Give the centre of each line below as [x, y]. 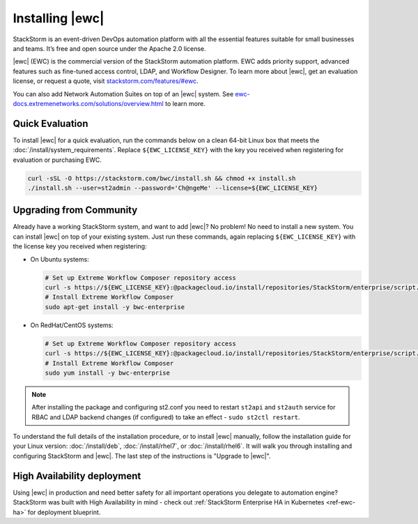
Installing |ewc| [59, 18]
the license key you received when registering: [80, 246]
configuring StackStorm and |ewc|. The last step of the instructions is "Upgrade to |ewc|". [142, 456]
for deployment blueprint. [64, 512]
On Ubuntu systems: [60, 259]
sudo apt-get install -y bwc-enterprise [115, 307]
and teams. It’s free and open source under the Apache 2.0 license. [109, 48]
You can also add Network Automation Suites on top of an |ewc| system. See [123, 93]
